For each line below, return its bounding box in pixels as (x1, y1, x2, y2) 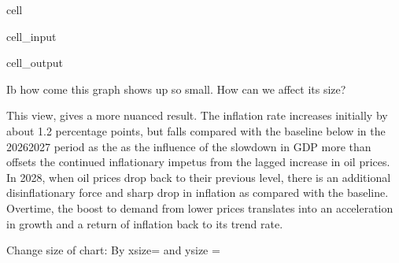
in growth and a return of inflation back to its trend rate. (6, 215, 283, 232)
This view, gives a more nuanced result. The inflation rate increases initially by (6, 107, 388, 124)
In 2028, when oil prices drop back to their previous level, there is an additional (6, 169, 391, 185)
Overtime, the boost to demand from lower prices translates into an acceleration (6, 199, 393, 216)
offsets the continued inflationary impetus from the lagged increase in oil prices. (6, 154, 390, 170)
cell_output (6, 54, 63, 71)
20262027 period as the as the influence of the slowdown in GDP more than (6, 138, 371, 154)
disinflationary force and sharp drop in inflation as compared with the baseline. (6, 184, 389, 201)
